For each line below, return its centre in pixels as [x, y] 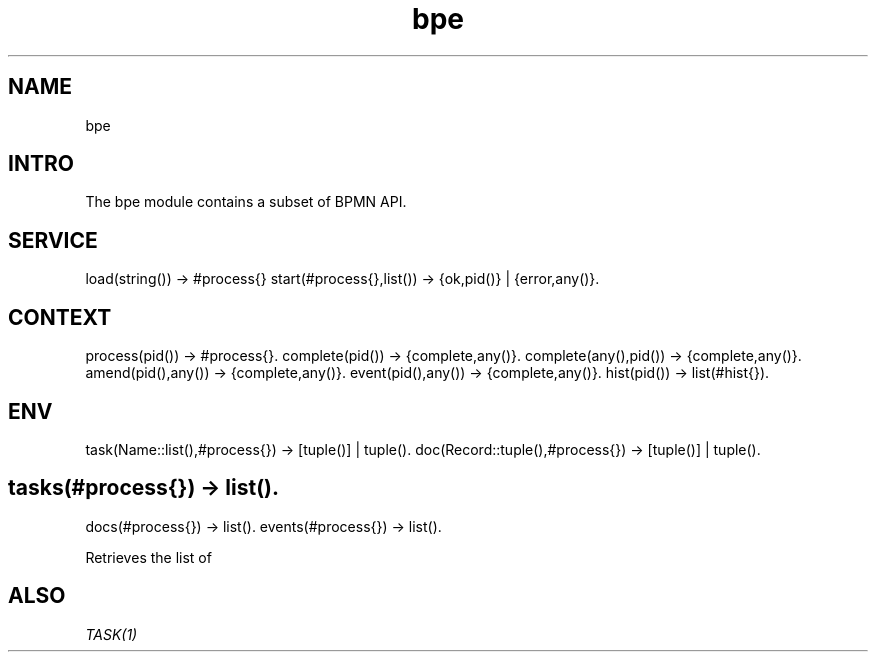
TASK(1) [111, 634]
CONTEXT [60, 317]
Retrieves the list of [148, 557]
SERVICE [53, 240]
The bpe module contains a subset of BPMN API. [246, 202]
